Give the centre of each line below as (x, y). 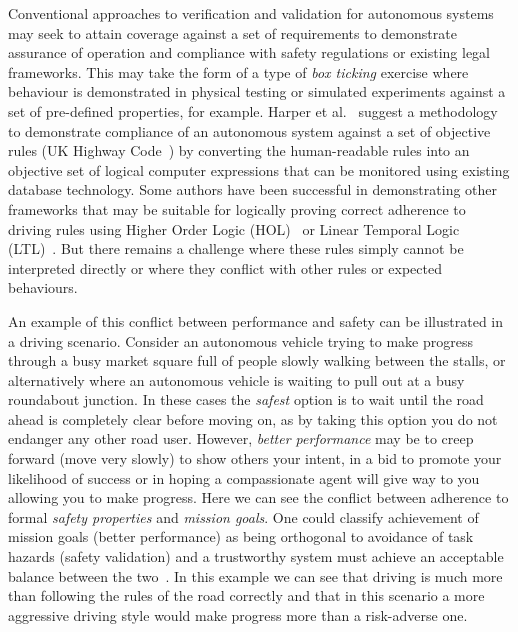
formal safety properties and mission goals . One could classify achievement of (243, 516)
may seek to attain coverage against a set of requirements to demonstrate (232, 32)
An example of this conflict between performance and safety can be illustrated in (256, 320)
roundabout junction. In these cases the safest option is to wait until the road (246, 399)
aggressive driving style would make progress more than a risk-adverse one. (238, 614)
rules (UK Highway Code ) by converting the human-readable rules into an (239, 150)
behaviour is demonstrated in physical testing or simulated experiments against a (257, 91)
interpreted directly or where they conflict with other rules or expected (225, 267)
